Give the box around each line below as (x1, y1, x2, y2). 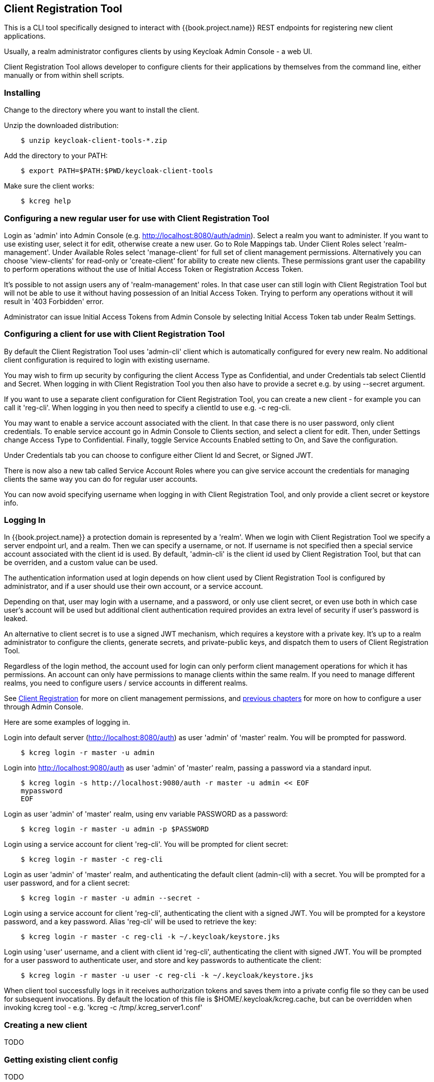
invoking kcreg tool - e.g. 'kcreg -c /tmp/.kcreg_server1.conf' (4, 1003, 203, 1012)
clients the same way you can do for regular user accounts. (4, 474, 198, 483)
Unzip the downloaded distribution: (4, 121, 119, 130)
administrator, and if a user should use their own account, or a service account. (4, 582, 263, 591)
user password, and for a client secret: (4, 879, 130, 888)
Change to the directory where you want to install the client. (4, 106, 199, 115)
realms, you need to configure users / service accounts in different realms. (4, 679, 248, 688)
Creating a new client (4, 1019, 87, 1030)
